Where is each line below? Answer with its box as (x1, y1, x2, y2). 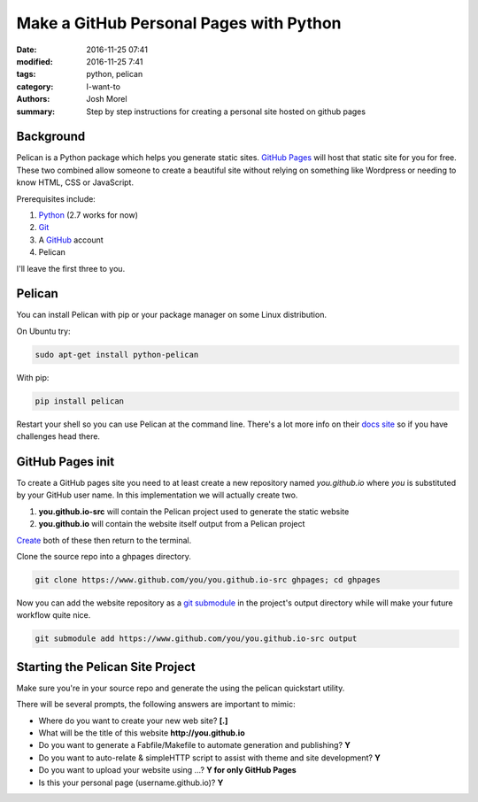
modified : (16, 56, 53, 66)
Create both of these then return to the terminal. (16, 535, 192, 545)
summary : (16, 106, 56, 117)
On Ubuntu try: (16, 326, 71, 336)
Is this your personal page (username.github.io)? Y (38, 777, 224, 788)
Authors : (16, 94, 50, 104)
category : (16, 81, 54, 92)
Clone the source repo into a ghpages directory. (16, 551, 192, 562)
